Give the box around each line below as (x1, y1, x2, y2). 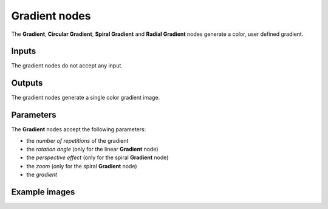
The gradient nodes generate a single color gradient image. (11, 94, 160, 101)
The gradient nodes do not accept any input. (11, 62, 123, 69)
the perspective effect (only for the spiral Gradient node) (26, 154, 169, 161)
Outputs (11, 78, 43, 88)
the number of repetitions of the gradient (26, 137, 129, 144)
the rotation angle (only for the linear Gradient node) (26, 146, 159, 153)
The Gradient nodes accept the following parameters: (11, 126, 146, 133)
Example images (11, 187, 75, 197)
